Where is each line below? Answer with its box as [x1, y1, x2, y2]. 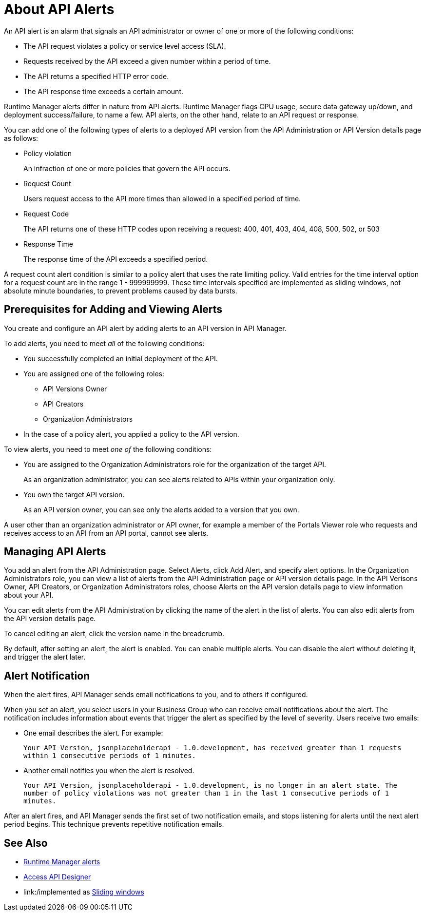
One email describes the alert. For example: [23, 729, 163, 738]
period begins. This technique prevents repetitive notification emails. [4, 820, 224, 829]
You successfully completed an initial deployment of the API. [23, 354, 218, 363]
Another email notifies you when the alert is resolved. [23, 766, 194, 775]
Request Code [23, 209, 69, 218]
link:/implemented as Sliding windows [23, 888, 144, 896]
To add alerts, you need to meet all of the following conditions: [4, 339, 205, 348]
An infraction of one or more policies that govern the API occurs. [23, 164, 231, 173]
